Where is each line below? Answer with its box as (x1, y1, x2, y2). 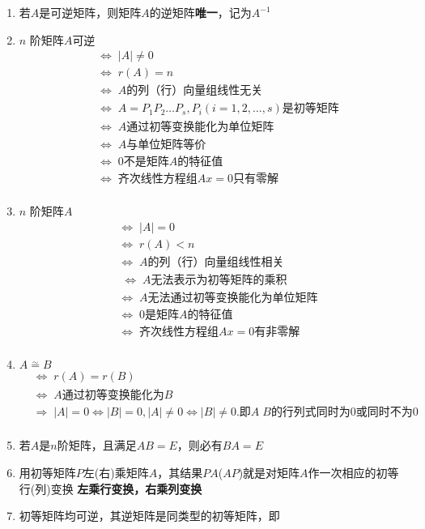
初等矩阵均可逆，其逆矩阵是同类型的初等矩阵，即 (19, 507, 280, 524)
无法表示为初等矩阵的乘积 (151, 275, 287, 287)
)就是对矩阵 (238, 464, 300, 481)
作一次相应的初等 (308, 464, 399, 481)
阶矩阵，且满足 (57, 437, 137, 454)
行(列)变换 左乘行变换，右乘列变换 (19, 480, 202, 497)
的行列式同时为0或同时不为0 (270, 407, 419, 419)
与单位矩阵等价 (126, 139, 206, 151)
